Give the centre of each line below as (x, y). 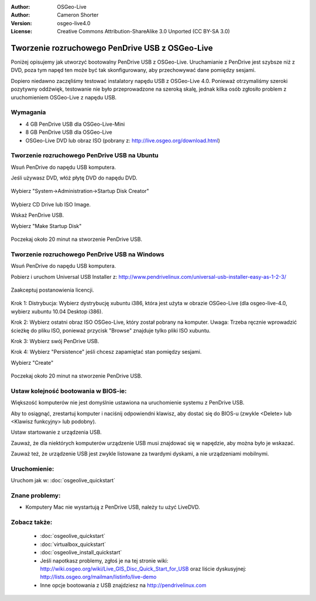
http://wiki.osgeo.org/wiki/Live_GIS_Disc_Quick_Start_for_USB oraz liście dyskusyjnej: (143, 569)
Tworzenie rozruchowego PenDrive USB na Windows (88, 254)
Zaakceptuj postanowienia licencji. (52, 290)
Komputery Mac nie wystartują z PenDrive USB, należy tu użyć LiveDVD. (113, 507)
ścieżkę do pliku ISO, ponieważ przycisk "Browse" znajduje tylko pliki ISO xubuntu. (111, 330)
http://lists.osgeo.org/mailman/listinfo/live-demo (98, 577)
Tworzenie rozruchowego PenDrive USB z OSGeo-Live (112, 48)
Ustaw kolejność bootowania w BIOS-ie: (69, 391)
